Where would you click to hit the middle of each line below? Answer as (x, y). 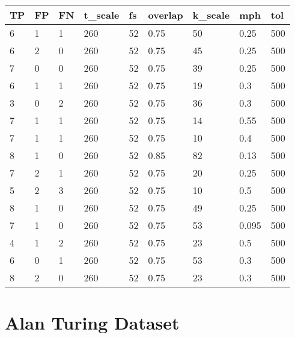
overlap (166, 15)
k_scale (211, 15)
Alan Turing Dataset (92, 323)
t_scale (102, 15)
